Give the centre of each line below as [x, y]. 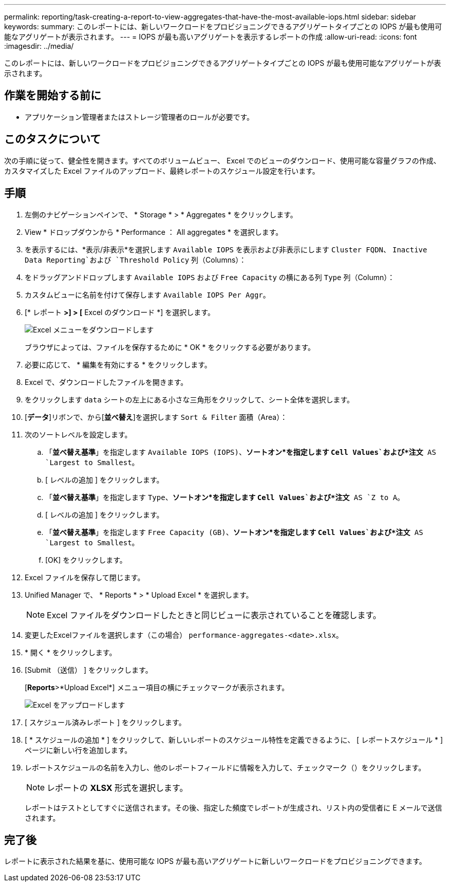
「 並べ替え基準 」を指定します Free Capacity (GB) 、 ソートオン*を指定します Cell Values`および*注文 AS [234, 532]
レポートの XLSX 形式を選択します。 [117, 788]
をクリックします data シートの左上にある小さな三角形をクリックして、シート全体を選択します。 [190, 399]
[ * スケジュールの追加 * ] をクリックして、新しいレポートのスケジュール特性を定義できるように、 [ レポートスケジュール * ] [234, 740]
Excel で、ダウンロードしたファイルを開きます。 [106, 382]
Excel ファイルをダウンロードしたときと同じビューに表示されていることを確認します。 [214, 615]
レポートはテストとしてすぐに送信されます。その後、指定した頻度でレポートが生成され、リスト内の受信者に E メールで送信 [233, 807]
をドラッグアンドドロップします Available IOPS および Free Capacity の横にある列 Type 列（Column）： [210, 277]
